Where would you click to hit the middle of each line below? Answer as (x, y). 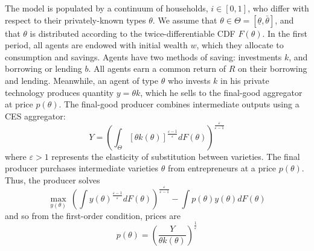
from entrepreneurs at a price (222, 168)
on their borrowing (273, 68)
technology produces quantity (59, 92)
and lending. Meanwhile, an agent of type (82, 80)
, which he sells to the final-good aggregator (221, 92)
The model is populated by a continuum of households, (107, 8)
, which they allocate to (240, 45)
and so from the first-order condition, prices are (93, 215)
